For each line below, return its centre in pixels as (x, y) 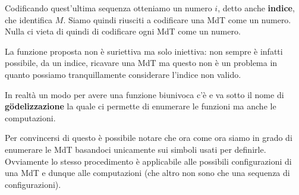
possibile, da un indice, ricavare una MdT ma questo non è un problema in (141, 63)
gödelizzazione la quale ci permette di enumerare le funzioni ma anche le (141, 106)
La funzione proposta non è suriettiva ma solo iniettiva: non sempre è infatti (144, 51)
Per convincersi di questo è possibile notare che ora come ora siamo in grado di (149, 138)
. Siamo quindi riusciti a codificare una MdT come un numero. (177, 19)
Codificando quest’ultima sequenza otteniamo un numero (108, 8)
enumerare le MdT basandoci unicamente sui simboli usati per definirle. (136, 149)
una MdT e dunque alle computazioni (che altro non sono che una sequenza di (147, 173)
